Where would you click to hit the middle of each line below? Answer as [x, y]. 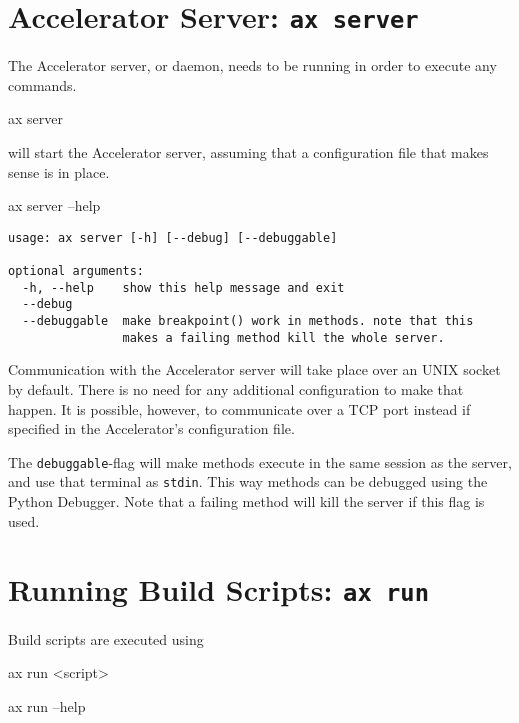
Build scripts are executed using [106, 638]
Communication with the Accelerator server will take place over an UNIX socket [254, 369]
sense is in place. [59, 171]
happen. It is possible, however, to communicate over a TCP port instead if [239, 408]
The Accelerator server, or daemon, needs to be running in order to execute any [252, 65]
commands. [42, 84]
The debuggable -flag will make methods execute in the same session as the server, [260, 461]
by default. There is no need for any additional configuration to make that [236, 389]
